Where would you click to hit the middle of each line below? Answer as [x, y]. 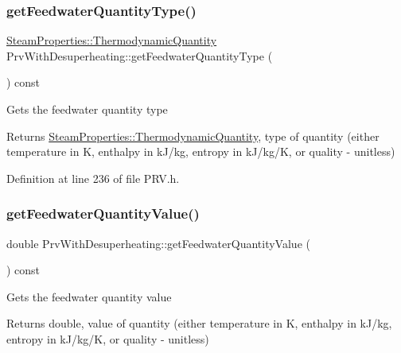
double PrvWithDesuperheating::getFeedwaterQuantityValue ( [158, 243]
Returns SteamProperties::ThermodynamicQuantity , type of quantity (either [193, 136]
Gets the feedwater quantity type [87, 109]
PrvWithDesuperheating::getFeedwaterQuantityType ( [140, 55]
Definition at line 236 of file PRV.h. [93, 178]
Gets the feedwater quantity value [89, 296]
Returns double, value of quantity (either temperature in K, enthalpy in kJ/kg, [199, 323]
